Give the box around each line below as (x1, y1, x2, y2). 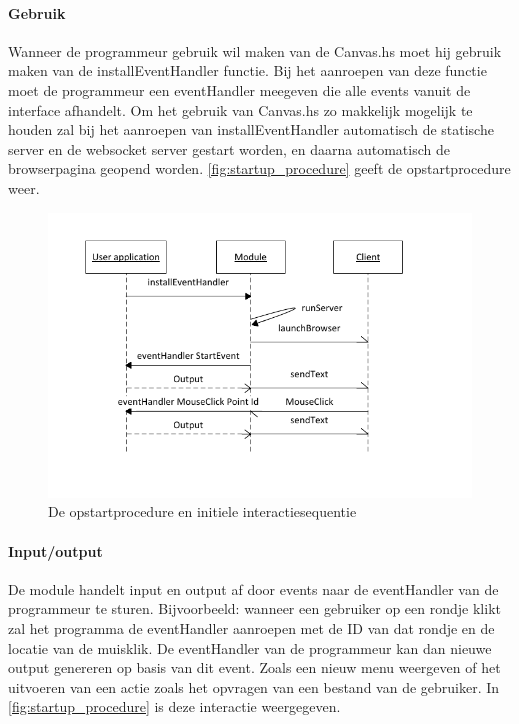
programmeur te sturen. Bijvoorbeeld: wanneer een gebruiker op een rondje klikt (8, 598, 501, 619)
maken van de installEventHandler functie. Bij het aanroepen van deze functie (8, 60, 487, 81)
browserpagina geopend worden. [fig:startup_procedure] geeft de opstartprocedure (8, 158, 511, 179)
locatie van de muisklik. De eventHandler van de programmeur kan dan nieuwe (8, 637, 492, 658)
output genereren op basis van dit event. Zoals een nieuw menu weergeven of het (8, 657, 501, 678)
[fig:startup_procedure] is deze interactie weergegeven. (8, 696, 341, 717)
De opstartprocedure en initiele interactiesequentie (48, 501, 357, 522)
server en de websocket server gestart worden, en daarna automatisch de (8, 138, 450, 159)
